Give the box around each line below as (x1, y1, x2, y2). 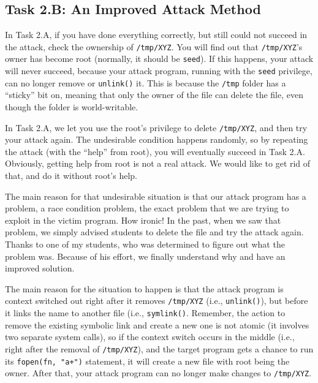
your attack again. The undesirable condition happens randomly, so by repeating (5, 133, 308, 146)
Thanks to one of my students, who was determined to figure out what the (5, 238, 285, 251)
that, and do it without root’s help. (5, 169, 137, 182)
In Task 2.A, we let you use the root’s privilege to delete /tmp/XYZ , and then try (5, 121, 308, 134)
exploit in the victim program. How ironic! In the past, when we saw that (5, 213, 281, 226)
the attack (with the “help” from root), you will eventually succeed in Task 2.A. (5, 145, 305, 157)
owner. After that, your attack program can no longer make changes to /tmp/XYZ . (5, 366, 312, 379)
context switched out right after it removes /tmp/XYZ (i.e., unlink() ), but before (5, 294, 308, 307)
